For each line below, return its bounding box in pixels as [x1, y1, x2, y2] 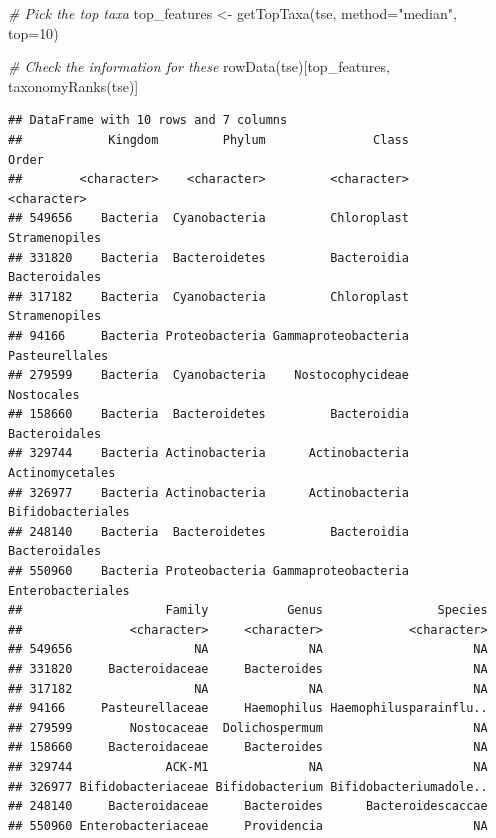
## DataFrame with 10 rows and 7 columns [8, 113, 288, 128]
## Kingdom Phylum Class [8, 132, 409, 147]
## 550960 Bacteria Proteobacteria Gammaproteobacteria [8, 564, 409, 579]
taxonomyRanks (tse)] [8, 75, 139, 96]
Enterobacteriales [8, 583, 130, 598]
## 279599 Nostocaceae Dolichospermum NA [8, 720, 488, 735]
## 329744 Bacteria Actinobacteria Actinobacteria [8, 446, 409, 461]
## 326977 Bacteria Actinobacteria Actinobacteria [8, 485, 409, 500]
